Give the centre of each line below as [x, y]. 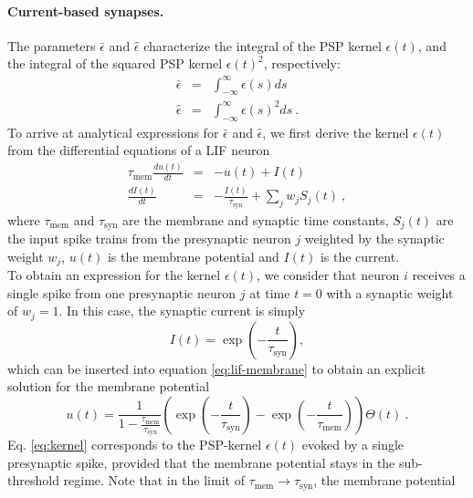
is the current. [360, 256]
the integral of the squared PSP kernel [115, 63]
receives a [439, 275]
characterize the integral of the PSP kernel [263, 45]
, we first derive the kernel [336, 132]
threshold [33, 480]
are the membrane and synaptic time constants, [256, 219]
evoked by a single [353, 445]
